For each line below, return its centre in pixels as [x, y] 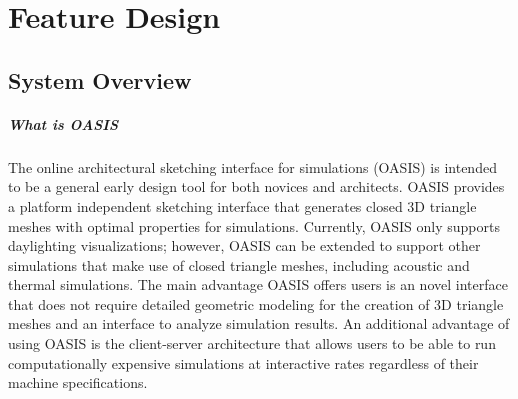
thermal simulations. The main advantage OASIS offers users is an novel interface [258, 284]
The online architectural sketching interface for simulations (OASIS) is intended [252, 166]
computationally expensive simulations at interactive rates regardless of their [243, 362]
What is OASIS [63, 123]
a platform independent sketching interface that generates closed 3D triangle [242, 205]
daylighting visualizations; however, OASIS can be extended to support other [244, 245]
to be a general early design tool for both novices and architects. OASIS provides [256, 186]
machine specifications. [78, 382]
